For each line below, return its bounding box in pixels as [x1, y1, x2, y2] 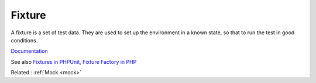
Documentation [11, 48, 48, 55]
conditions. [11, 37, 38, 44]
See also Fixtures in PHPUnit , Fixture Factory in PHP [11, 58, 137, 65]
